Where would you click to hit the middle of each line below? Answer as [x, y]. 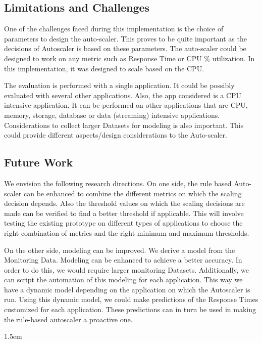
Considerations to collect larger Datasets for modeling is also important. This [124, 125]
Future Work [39, 162]
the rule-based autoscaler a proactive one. [68, 319]
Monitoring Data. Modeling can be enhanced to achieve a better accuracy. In [123, 260]
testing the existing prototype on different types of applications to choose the [123, 223]
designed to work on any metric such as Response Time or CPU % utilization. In [129, 58]
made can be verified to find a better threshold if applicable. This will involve [124, 213]
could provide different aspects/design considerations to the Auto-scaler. [116, 135]
